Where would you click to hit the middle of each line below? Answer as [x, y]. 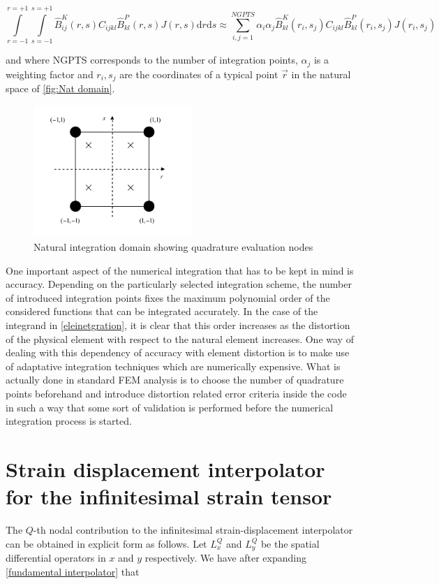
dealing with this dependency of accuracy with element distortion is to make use [178, 352]
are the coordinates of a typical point [199, 74]
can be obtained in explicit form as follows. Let [106, 543]
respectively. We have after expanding [226, 558]
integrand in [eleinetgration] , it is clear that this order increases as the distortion [178, 325]
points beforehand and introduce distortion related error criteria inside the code [176, 394]
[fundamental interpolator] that [73, 571]
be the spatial [290, 543]
